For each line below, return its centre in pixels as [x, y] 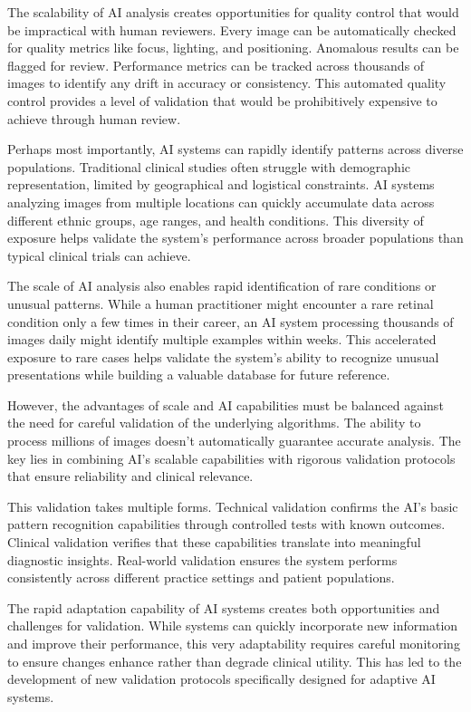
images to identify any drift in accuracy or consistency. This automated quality [227, 83]
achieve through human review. [94, 118]
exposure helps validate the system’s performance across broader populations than [235, 238]
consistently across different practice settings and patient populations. [201, 577]
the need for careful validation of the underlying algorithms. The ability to [214, 423]
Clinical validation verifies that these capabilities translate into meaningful [214, 542]
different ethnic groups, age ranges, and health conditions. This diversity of [216, 220]
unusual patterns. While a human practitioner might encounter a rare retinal [221, 303]
